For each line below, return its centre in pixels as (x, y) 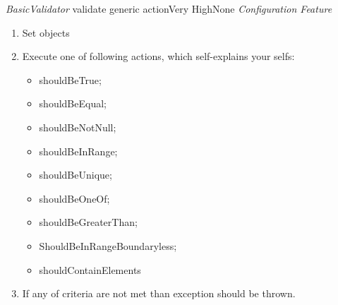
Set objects (46, 32)
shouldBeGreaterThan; (88, 222)
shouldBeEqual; (73, 103)
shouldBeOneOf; (74, 198)
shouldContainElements (90, 269)
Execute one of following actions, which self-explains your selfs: (158, 56)
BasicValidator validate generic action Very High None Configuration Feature (169, 8)
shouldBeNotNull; (78, 127)
